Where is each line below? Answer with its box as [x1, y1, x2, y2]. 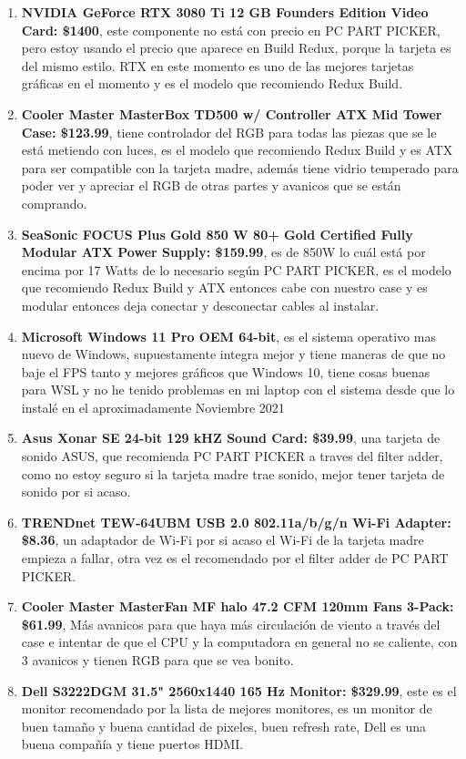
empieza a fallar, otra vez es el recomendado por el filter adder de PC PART [21, 549, 449, 568]
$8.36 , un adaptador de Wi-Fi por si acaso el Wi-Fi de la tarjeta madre [21, 530, 424, 549]
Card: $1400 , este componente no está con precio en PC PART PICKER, [21, 20, 441, 39]
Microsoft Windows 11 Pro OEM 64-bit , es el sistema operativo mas [21, 326, 436, 345]
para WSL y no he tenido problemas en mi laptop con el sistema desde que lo [21, 380, 455, 399]
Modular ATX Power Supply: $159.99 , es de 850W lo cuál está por [21, 242, 426, 262]
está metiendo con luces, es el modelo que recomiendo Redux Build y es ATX [21, 140, 453, 159]
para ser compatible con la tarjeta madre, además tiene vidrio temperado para [21, 158, 459, 177]
